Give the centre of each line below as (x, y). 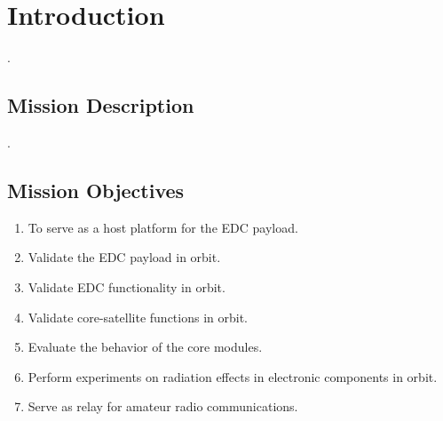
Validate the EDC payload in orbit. (124, 257)
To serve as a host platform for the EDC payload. (163, 227)
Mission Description (101, 105)
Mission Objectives (96, 190)
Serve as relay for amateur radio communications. (163, 406)
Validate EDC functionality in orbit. (127, 286)
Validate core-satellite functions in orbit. (138, 317)
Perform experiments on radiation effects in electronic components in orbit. (233, 376)
